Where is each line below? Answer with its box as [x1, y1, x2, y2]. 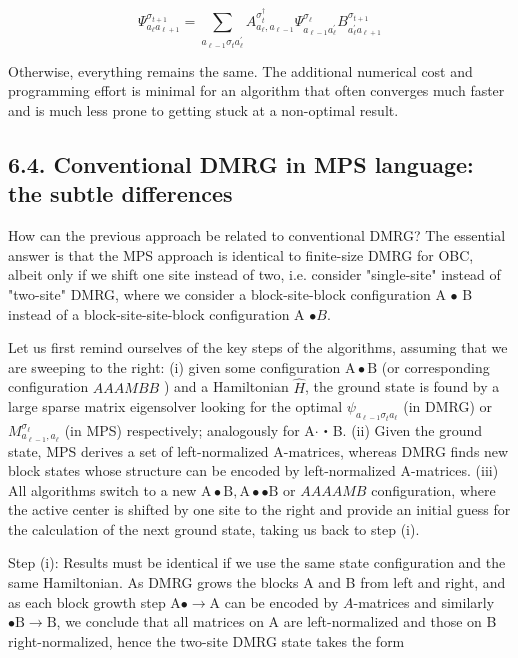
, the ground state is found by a [305, 376, 500, 397]
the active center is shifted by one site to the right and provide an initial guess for [8, 499, 511, 520]
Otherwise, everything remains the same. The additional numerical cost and [8, 60, 473, 81]
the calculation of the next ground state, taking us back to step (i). [8, 518, 420, 539]
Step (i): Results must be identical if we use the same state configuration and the [8, 552, 506, 573]
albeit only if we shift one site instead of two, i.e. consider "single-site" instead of [8, 264, 501, 285]
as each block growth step [8, 591, 166, 612]
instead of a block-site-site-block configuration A [8, 303, 305, 324]
